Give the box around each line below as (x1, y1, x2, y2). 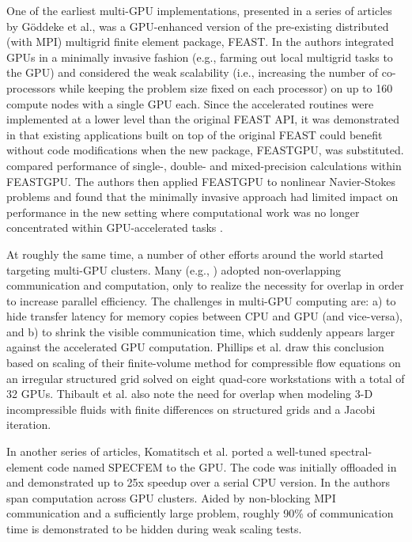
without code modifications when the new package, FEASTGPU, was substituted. (6, 142, 404, 158)
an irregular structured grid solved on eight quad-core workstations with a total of (6, 370, 405, 386)
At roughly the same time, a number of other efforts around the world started (6, 245, 384, 262)
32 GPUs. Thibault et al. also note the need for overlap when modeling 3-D (6, 385, 373, 402)
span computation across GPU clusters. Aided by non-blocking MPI (6, 489, 336, 506)
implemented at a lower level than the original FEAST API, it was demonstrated (6, 111, 400, 127)
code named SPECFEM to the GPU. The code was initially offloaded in (47, 458, 397, 475)
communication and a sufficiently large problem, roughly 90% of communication (6, 505, 394, 521)
